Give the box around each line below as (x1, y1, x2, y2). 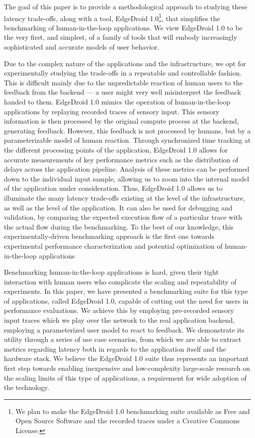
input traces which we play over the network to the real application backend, (4, 315, 235, 325)
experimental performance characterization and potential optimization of (4, 240, 223, 251)
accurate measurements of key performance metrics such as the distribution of (4, 154, 238, 164)
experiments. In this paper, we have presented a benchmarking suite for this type (4, 286, 248, 296)
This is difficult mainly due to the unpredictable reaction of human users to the (4, 77, 243, 87)
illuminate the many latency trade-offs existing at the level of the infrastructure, (4, 192, 245, 203)
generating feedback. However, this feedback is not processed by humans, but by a (4, 125, 251, 135)
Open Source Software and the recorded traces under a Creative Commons (15, 415, 240, 426)
